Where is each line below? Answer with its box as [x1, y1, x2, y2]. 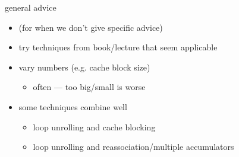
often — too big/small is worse [33, 81, 146, 93]
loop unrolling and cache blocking [33, 120, 156, 133]
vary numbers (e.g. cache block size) [18, 60, 150, 73]
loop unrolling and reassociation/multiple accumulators [33, 140, 234, 153]
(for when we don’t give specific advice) [18, 21, 163, 33]
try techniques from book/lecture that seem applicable [18, 41, 218, 53]
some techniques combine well [18, 100, 127, 113]
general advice [5, 1, 56, 13]
